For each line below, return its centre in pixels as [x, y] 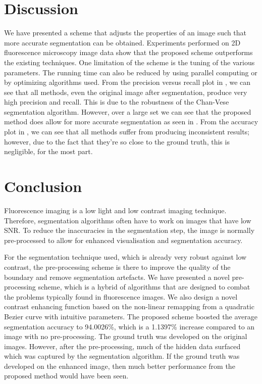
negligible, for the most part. [48, 151]
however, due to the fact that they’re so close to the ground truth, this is [117, 141]
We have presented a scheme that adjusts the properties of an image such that [125, 33]
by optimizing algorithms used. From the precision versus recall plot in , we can [127, 82]
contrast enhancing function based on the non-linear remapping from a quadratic [129, 306]
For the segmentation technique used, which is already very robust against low [125, 257]
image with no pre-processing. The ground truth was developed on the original [126, 336]
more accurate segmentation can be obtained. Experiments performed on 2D [122, 42]
